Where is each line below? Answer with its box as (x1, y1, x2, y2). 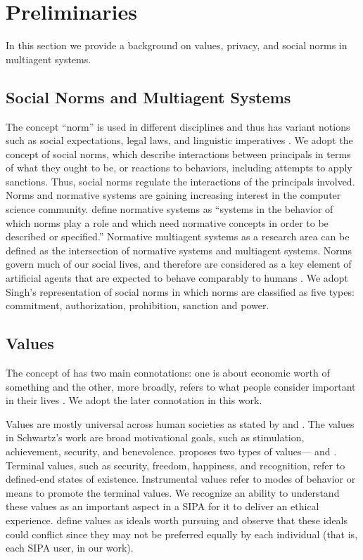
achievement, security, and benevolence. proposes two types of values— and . (6, 444, 337, 458)
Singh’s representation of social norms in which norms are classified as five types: (6, 284, 355, 299)
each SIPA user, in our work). (6, 540, 134, 555)
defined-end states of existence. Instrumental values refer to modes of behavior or (6, 471, 356, 486)
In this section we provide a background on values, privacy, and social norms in (6, 38, 348, 53)
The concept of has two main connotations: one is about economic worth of (6, 365, 330, 380)
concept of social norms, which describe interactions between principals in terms (6, 146, 351, 161)
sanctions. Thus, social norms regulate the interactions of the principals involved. (6, 174, 355, 188)
